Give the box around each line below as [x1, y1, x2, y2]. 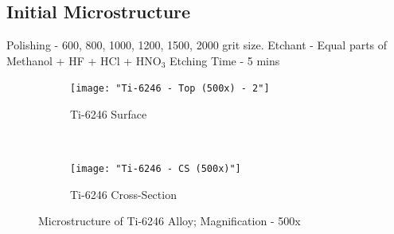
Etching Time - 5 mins [170, 52, 280, 68]
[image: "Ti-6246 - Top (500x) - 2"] [70, 83, 270, 95]
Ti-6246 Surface [70, 106, 147, 123]
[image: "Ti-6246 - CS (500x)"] [70, 163, 241, 175]
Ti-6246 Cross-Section [70, 185, 177, 202]
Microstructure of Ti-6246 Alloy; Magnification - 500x [38, 213, 301, 229]
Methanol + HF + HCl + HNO [6, 52, 162, 68]
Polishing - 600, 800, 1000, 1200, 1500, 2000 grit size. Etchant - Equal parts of [6, 37, 388, 53]
